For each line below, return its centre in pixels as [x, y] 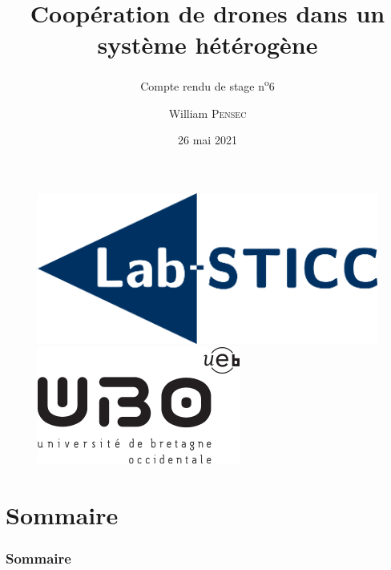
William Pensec [208, 113]
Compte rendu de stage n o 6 [208, 85]
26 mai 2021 [208, 140]
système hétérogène [208, 44]
